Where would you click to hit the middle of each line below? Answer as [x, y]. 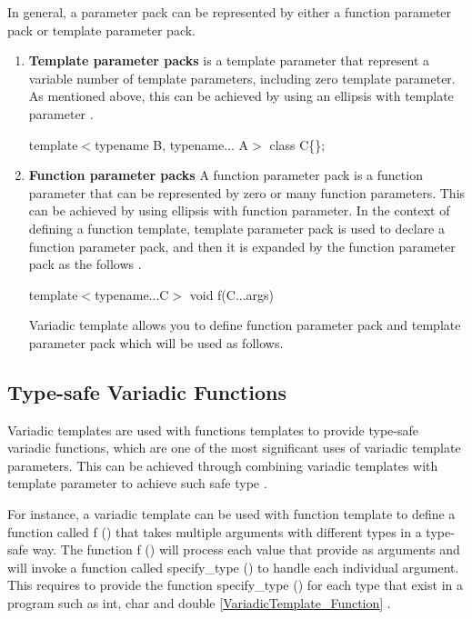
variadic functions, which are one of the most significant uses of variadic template [234, 448]
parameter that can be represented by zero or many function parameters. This [247, 192]
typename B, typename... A [172, 144]
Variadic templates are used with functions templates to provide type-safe [213, 429]
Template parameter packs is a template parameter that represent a [229, 60]
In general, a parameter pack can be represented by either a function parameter [230, 12]
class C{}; [297, 144]
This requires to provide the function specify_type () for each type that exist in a [235, 585]
